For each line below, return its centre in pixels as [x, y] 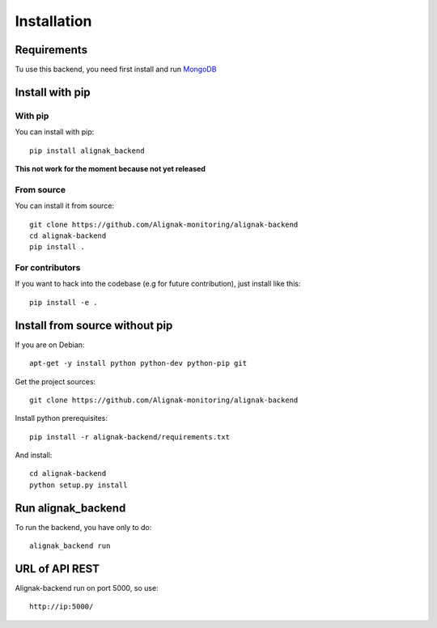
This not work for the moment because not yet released [110, 169]
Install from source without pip [94, 325]
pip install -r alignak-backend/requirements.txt [130, 437]
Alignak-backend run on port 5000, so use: [87, 588]
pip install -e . [64, 302]
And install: [34, 455]
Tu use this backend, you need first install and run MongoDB [116, 70]
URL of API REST [57, 569]
